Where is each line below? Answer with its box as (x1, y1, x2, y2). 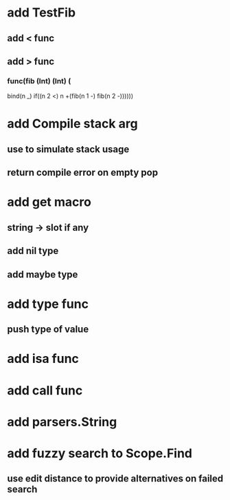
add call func (7, 382, 83, 398)
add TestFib (7, 5, 76, 21)
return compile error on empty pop (7, 167, 159, 178)
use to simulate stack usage (7, 143, 130, 155)
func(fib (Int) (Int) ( (7, 76, 71, 85)
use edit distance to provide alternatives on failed (7, 473, 224, 485)
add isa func (7, 351, 79, 366)
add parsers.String (7, 414, 117, 430)
